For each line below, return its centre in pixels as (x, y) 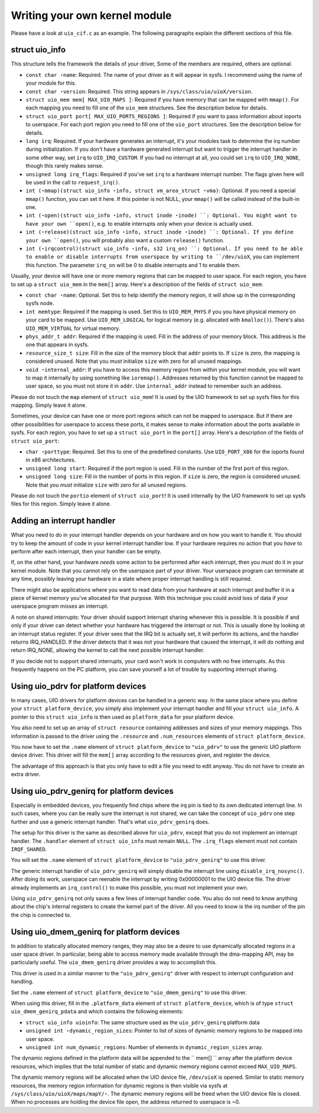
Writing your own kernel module (91, 15)
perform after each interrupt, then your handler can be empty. (86, 551)
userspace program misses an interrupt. (60, 606)
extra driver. (26, 774)
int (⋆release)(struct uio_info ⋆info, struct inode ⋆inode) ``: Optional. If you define (159, 232)
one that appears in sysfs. (57, 345)
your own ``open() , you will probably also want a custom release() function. (125, 240)
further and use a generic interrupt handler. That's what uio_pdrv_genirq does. (110, 822)
